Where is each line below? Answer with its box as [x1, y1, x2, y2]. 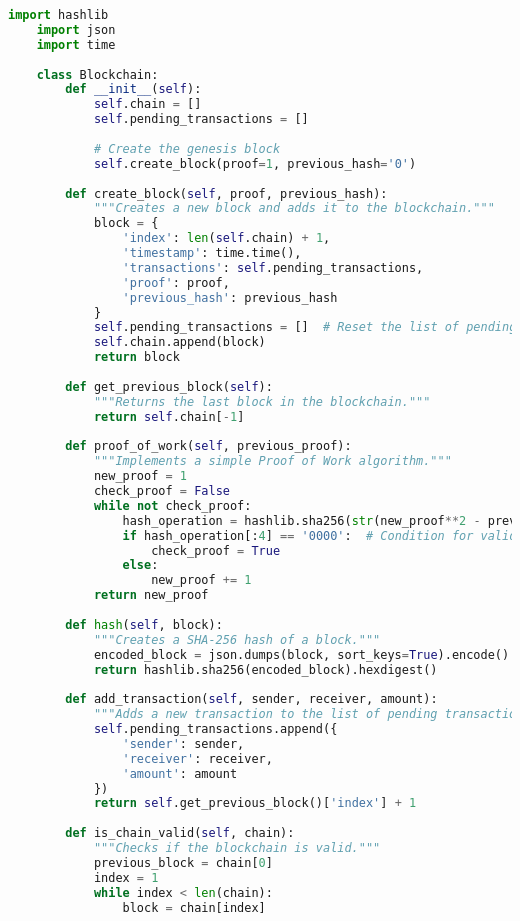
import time [36, 37, 116, 52]
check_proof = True [151, 543, 281, 558]
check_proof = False [93, 484, 230, 498]
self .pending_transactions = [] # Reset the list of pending [93, 320, 517, 335]
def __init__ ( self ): [65, 82, 202, 97]
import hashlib [8, 8, 109, 22]
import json [36, 22, 116, 37]
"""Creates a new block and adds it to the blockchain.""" [93, 201, 495, 216]
